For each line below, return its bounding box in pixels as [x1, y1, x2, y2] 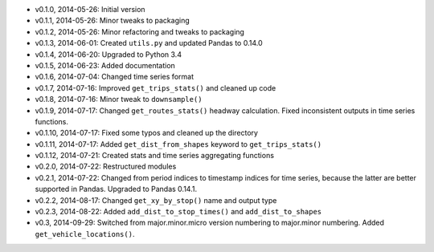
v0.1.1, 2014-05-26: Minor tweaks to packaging [35, 16, 190, 26]
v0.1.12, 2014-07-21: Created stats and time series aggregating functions [35, 151, 275, 161]
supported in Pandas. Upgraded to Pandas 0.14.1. [35, 185, 197, 194]
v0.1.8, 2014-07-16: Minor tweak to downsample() [35, 95, 203, 104]
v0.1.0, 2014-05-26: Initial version [35, 5, 145, 14]
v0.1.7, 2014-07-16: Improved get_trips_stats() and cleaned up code [35, 83, 276, 92]
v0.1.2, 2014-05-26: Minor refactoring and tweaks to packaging [35, 26, 245, 36]
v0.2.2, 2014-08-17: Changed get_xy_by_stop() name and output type [35, 195, 277, 205]
